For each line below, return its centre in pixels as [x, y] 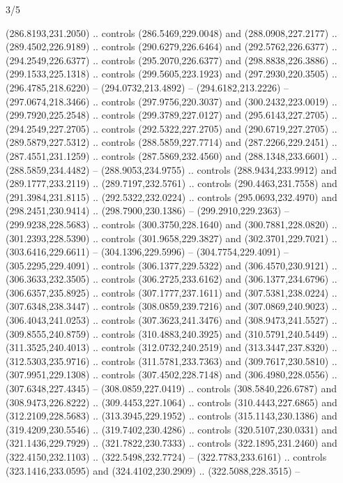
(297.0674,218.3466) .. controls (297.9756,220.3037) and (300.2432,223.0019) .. [171, 101]
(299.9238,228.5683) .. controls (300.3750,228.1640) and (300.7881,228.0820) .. [171, 224]
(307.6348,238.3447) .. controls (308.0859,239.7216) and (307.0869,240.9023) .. [171, 306]
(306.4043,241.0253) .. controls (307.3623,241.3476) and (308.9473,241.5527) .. [171, 320]
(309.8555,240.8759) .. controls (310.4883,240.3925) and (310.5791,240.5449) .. [171, 333]
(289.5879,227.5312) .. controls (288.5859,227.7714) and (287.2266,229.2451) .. [171, 142]
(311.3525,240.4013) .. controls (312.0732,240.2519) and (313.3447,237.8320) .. [171, 347]
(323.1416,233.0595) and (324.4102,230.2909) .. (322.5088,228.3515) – [153, 470]
